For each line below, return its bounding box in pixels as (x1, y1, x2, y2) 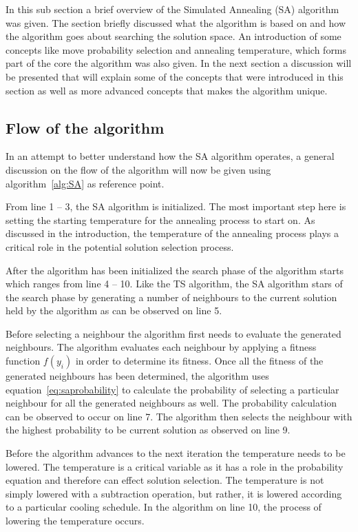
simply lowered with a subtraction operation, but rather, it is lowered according (6, 486, 342, 500)
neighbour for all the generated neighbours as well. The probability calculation (6, 396, 337, 410)
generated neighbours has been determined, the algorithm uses (6, 369, 269, 383)
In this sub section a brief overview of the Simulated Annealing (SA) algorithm (6, 2, 339, 16)
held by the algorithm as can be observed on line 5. (6, 303, 222, 318)
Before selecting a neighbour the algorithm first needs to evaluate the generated (6, 326, 341, 340)
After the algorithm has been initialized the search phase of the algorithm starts (6, 263, 344, 277)
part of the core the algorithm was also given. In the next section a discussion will (6, 56, 352, 70)
